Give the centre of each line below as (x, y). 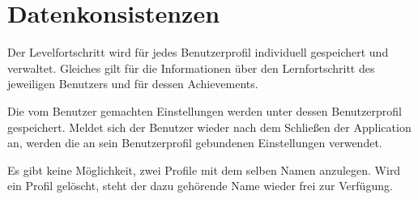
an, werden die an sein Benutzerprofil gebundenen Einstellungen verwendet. (195, 143)
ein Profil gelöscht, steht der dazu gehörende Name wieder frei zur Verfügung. (200, 186)
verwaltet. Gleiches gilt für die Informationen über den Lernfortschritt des (191, 68)
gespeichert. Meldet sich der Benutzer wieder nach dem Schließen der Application (209, 127)
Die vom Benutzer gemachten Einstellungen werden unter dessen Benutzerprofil (205, 110)
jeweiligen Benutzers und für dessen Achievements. (133, 84)
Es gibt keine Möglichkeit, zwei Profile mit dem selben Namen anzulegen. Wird (204, 169)
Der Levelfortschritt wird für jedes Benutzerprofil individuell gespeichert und (198, 52)
